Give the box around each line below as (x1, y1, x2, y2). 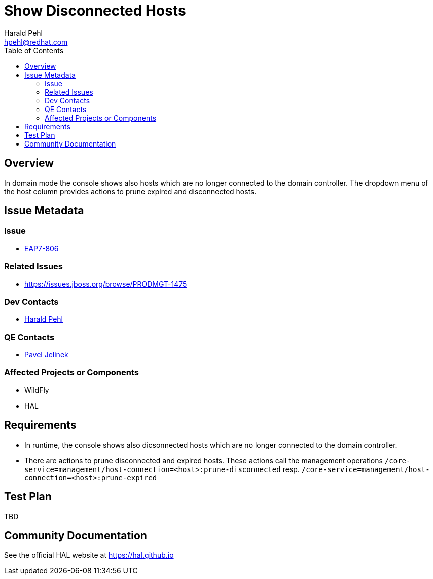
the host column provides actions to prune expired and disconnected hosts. (4, 187, 257, 196)
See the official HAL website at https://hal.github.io (4, 551, 174, 560)
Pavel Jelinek (24, 350, 68, 359)
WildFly (24, 385, 49, 394)
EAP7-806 (24, 244, 59, 253)
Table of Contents (4, 46, 64, 55)
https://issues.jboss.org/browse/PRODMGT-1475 (24, 279, 187, 288)
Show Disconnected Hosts (4, 2, 186, 19)
